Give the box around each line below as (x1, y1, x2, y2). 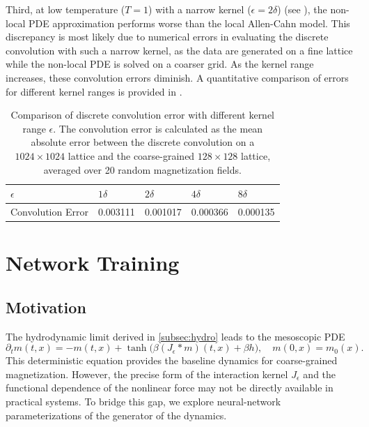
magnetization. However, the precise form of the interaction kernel (6, 366, 288, 381)
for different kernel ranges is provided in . (6, 84, 182, 98)
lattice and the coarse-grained (68, 148, 195, 163)
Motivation (6, 296, 86, 317)
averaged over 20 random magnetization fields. (43, 162, 242, 177)
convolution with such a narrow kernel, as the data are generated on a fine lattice (6, 43, 353, 57)
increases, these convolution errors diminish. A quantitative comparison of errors (6, 70, 349, 84)
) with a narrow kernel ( (148, 2, 251, 16)
